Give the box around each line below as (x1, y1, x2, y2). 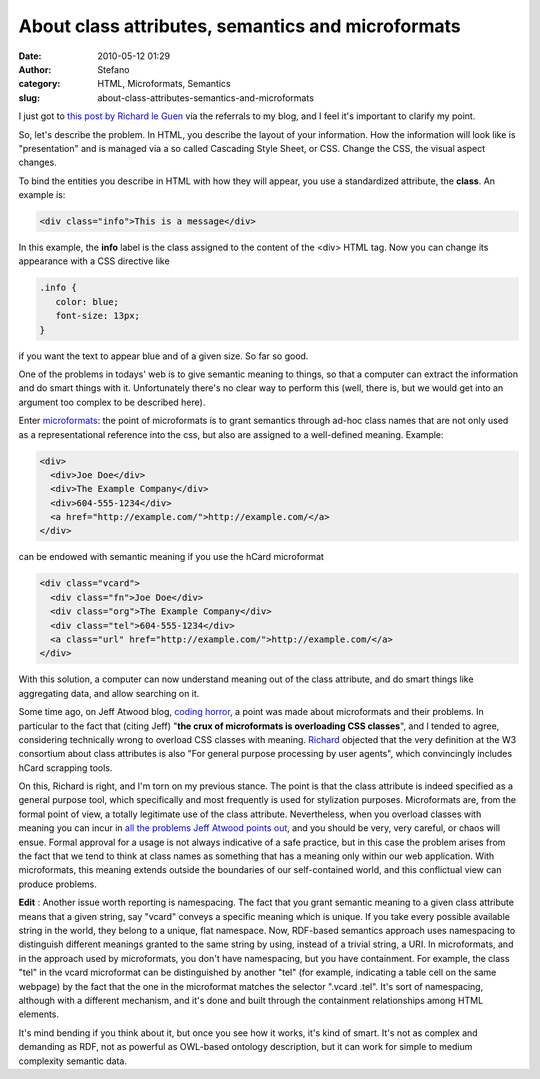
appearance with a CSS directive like (18, 255, 170, 267)
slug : (18, 91, 40, 104)
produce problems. (18, 878, 97, 890)
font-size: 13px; (55, 310, 140, 322)
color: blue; (55, 296, 120, 307)
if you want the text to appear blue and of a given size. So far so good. (18, 350, 309, 362)
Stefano (97, 63, 130, 75)
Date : (18, 50, 42, 62)
